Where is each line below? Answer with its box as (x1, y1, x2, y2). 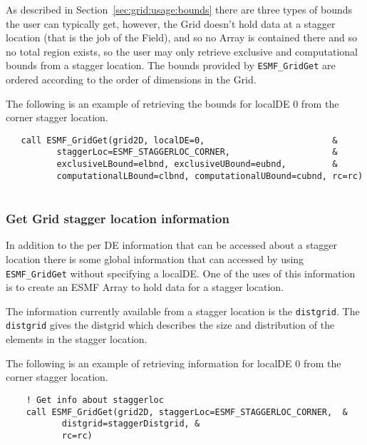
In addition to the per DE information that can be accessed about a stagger (6, 237, 338, 252)
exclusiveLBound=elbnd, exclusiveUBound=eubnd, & (56, 159, 338, 170)
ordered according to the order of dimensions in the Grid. (6, 72, 257, 87)
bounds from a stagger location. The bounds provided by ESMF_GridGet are (6, 58, 336, 73)
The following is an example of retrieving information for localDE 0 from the (6, 355, 341, 370)
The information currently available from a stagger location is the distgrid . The (6, 303, 360, 318)
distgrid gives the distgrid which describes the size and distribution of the (6, 317, 335, 332)
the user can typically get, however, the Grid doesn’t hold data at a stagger (6, 16, 336, 31)
